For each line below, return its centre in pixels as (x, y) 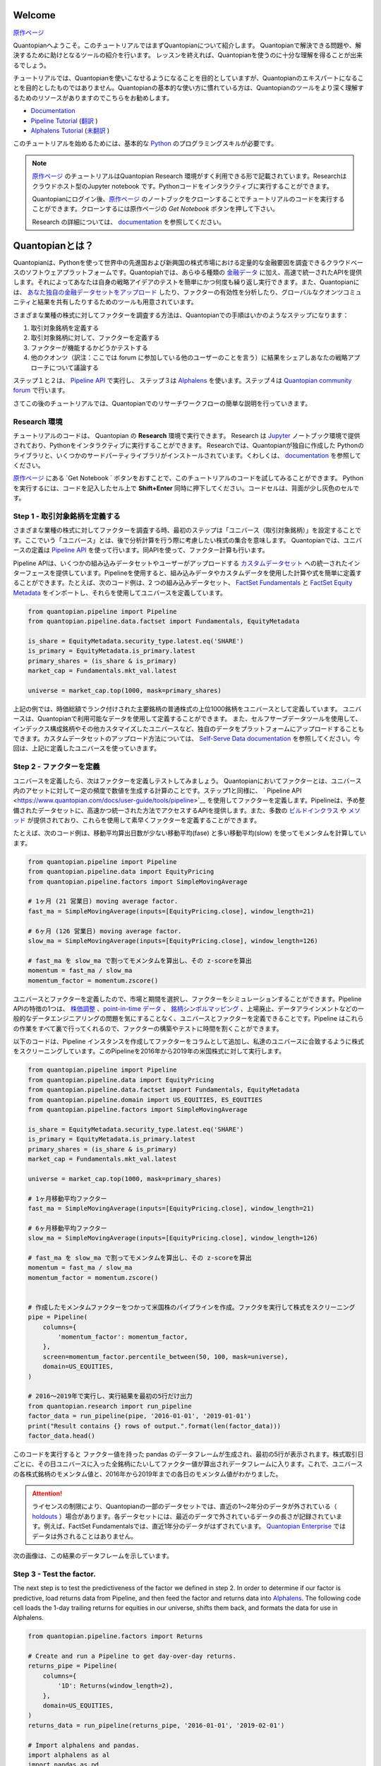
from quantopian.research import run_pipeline (110, 1406)
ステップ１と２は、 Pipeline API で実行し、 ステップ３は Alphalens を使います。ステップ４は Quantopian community (182, 380)
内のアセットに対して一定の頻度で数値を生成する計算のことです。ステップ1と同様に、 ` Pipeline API (157, 790)
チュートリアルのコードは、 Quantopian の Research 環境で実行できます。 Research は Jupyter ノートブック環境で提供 (187, 435)
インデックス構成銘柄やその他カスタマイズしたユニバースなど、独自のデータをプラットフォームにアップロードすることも (189, 728)
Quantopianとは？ (54, 245)
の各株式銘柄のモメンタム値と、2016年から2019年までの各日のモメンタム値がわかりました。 (147, 1474)
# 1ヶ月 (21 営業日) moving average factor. (103, 901)
